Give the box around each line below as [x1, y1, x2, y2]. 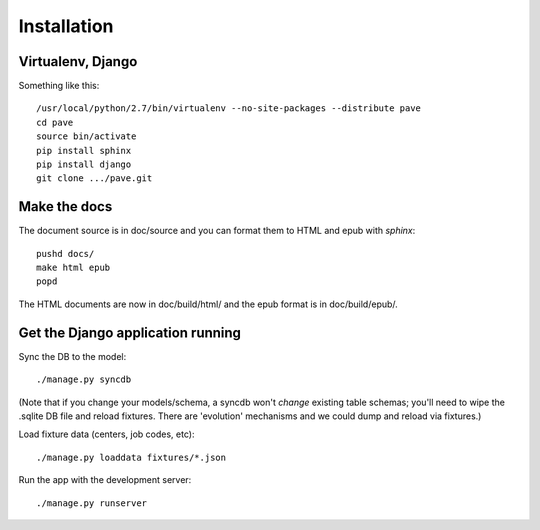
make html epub [36, 262, 111, 274]
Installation [18, 15, 114, 37]
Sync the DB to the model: [18, 350, 127, 362]
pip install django [36, 159, 132, 170]
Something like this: [18, 80, 100, 92]
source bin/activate [36, 131, 137, 142]
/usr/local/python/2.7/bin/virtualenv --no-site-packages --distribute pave [36, 103, 422, 114]
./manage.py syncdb [36, 374, 132, 385]
